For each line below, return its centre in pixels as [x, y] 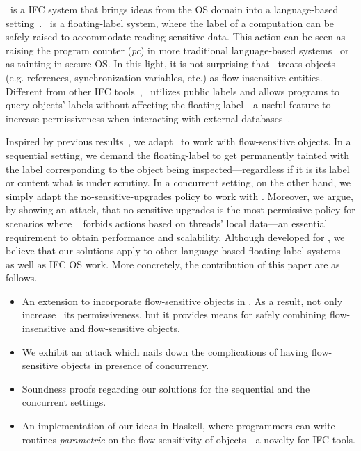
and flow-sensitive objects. [125, 328]
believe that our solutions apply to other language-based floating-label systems [173, 251]
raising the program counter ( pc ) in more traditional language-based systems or [177, 50]
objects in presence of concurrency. [135, 365]
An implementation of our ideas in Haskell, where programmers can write [178, 426]
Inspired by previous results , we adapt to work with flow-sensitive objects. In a [178, 141]
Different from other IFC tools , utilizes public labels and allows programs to [173, 91]
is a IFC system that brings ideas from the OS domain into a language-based [174, 9]
